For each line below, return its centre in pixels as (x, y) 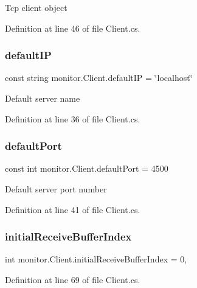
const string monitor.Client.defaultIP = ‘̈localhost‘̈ (99, 78)
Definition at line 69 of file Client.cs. (73, 279)
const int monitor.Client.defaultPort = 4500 (87, 168)
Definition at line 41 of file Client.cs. (73, 209)
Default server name (43, 98)
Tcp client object (36, 7)
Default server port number (56, 189)
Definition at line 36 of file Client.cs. (73, 118)
